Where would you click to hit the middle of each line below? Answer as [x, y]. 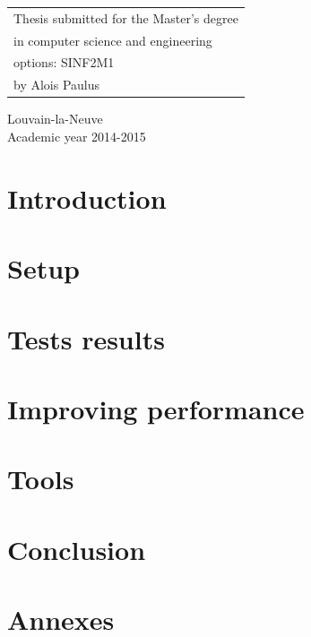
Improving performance [156, 408]
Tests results [86, 338]
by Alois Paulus [57, 85]
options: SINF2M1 [64, 62]
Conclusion [77, 549]
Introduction [87, 198]
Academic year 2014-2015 [77, 136]
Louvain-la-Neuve [55, 119]
